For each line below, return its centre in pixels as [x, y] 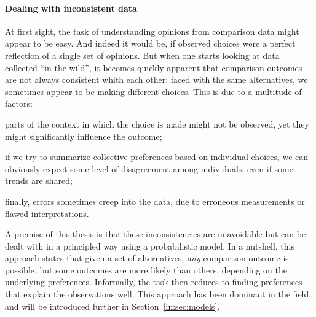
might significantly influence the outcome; [84, 136]
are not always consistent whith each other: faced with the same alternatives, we [156, 79]
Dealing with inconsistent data [71, 8]
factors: [19, 103]
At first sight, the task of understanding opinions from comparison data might [152, 31]
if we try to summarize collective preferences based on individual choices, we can [157, 157]
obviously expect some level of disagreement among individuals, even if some [149, 168]
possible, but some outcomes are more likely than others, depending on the [146, 269]
